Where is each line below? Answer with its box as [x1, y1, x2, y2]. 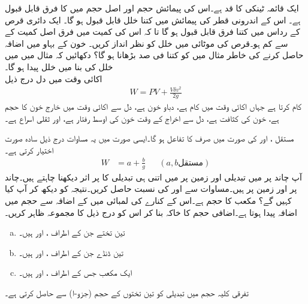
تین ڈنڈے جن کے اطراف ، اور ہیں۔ [19, 246, 123, 258]
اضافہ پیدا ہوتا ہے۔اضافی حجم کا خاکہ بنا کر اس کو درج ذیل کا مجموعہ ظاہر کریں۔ [5, 206, 297, 218]
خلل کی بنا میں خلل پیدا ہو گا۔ [5, 60, 113, 73]
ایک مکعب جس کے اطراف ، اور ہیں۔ [19, 266, 132, 279]
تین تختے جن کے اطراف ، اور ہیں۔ [19, 226, 125, 239]
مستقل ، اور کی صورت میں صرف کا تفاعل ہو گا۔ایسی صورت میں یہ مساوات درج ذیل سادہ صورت [5, 132, 294, 145]
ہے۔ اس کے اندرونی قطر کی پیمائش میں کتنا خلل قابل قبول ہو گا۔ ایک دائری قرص [5, 13, 301, 26]
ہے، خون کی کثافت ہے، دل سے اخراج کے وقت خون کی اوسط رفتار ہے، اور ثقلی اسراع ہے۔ [5, 112, 279, 124]
